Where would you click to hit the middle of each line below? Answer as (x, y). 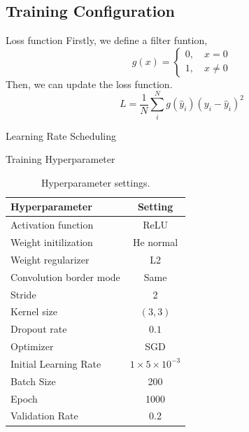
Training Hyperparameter (61, 159)
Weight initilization (52, 242)
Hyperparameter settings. (95, 182)
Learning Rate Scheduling (61, 135)
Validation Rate (44, 416)
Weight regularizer (50, 259)
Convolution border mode (65, 276)
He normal (155, 242)
